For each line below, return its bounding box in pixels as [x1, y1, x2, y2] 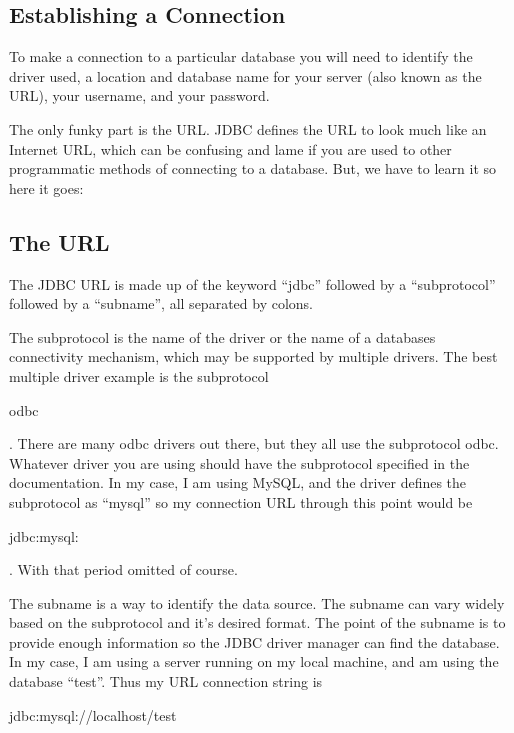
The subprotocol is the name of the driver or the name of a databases [9, 326, 436, 347]
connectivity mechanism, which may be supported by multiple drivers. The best [9, 346, 498, 367]
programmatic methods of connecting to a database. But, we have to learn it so [9, 158, 497, 179]
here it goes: [9, 177, 84, 198]
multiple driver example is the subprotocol [9, 365, 269, 386]
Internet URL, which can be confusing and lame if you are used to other [9, 138, 452, 159]
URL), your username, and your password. [9, 85, 270, 106]
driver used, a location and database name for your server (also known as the [9, 65, 482, 86]
